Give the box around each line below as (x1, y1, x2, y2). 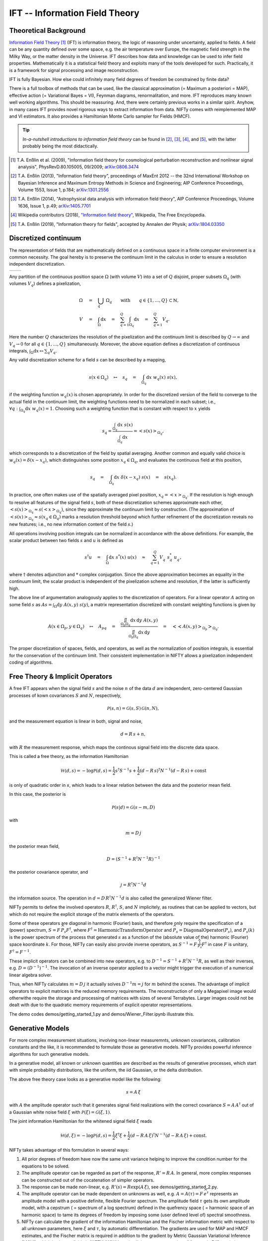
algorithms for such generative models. (9, 1051, 89, 1057)
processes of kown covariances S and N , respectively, (9, 692, 122, 698)
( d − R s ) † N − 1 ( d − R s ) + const (139, 767, 207, 773)
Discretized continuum (9, 234, 81, 243)
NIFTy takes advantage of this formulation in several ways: (9, 1147, 129, 1153)
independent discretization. (9, 261, 66, 267)
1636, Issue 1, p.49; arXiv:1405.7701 (18, 203, 91, 208)
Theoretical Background (9, 26, 86, 35)
